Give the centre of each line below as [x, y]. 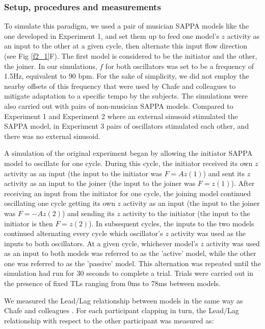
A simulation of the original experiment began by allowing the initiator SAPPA [128, 153]
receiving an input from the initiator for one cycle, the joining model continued [127, 193]
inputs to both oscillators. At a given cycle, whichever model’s [101, 243]
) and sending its [88, 213]
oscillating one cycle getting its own [60, 203]
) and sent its [224, 173]
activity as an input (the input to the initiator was [83, 173]
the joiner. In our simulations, [51, 66]
